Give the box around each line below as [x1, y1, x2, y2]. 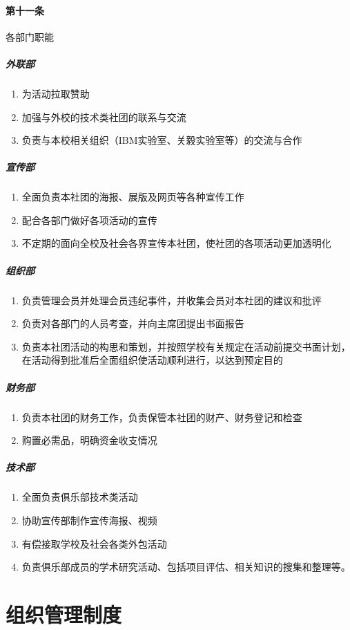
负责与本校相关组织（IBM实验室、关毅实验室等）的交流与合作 [21, 133, 302, 147]
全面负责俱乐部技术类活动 [21, 490, 138, 504]
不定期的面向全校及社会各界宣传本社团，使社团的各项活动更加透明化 [21, 236, 331, 250]
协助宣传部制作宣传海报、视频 [21, 512, 157, 527]
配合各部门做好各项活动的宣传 [21, 212, 157, 227]
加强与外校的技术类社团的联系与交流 [21, 109, 186, 124]
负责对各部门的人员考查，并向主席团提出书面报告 [21, 316, 244, 331]
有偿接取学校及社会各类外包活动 [21, 536, 167, 550]
